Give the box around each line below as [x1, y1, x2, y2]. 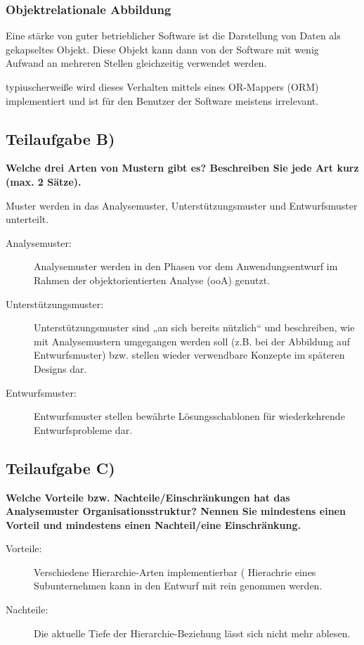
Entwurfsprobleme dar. [34, 422, 133, 437]
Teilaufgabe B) [6, 127, 115, 149]
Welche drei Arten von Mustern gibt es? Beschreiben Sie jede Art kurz [6, 160, 359, 175]
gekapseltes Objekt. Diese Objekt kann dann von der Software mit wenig [6, 41, 319, 56]
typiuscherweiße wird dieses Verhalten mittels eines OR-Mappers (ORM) [6, 79, 319, 94]
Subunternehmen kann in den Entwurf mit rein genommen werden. [34, 578, 323, 593]
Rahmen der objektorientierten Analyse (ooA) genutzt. [34, 272, 271, 287]
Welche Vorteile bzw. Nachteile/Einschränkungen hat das [6, 490, 290, 504]
